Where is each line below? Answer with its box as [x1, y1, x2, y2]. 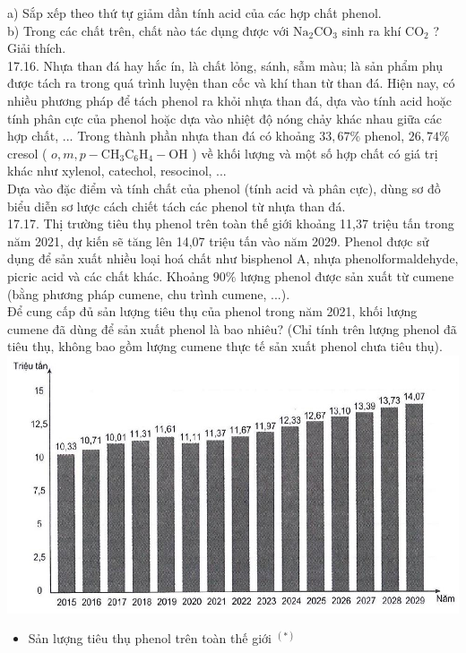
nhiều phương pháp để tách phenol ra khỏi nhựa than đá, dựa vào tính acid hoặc [7, 90, 452, 109]
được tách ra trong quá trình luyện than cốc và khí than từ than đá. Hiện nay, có [7, 73, 455, 92]
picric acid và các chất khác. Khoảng [7, 266, 210, 285]
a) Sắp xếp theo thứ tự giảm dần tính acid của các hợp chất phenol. [7, 4, 382, 21]
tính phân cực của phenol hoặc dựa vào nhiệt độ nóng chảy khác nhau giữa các [7, 108, 442, 127]
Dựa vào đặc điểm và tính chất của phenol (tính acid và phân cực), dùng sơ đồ [7, 178, 441, 197]
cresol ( [7, 143, 47, 162]
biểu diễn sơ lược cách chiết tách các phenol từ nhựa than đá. [7, 196, 346, 215]
